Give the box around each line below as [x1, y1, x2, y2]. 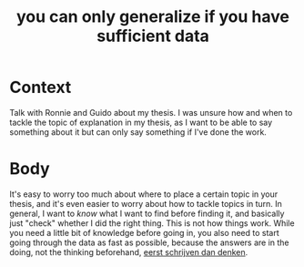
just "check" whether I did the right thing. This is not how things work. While [9, 217, 295, 229]
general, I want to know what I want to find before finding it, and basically [9, 208, 285, 219]
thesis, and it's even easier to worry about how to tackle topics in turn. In [9, 198, 282, 209]
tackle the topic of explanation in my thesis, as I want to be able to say [9, 117, 273, 128]
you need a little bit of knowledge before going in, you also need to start [9, 227, 279, 238]
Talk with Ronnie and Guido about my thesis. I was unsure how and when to [9, 107, 293, 118]
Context [9, 77, 72, 98]
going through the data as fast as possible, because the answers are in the [9, 237, 289, 248]
